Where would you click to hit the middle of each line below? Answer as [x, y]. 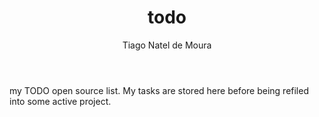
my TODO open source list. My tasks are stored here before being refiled [159, 90]
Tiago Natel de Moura [167, 45]
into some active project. [60, 101]
